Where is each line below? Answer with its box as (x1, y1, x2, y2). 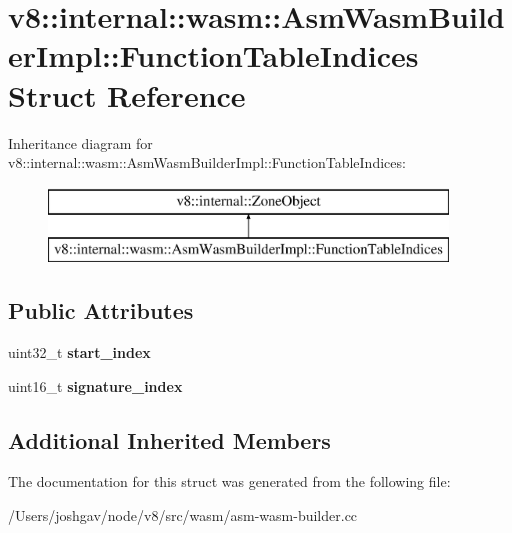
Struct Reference (8, 74, 246, 115)
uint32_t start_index (8, 342, 151, 363)
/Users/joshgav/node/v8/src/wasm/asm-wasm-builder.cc (8, 505, 358, 526)
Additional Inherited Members (8, 424, 331, 455)
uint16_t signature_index (8, 375, 183, 396)
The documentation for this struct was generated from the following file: (8, 471, 451, 492)
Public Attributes (8, 295, 194, 326)
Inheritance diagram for (8, 132, 153, 153)
